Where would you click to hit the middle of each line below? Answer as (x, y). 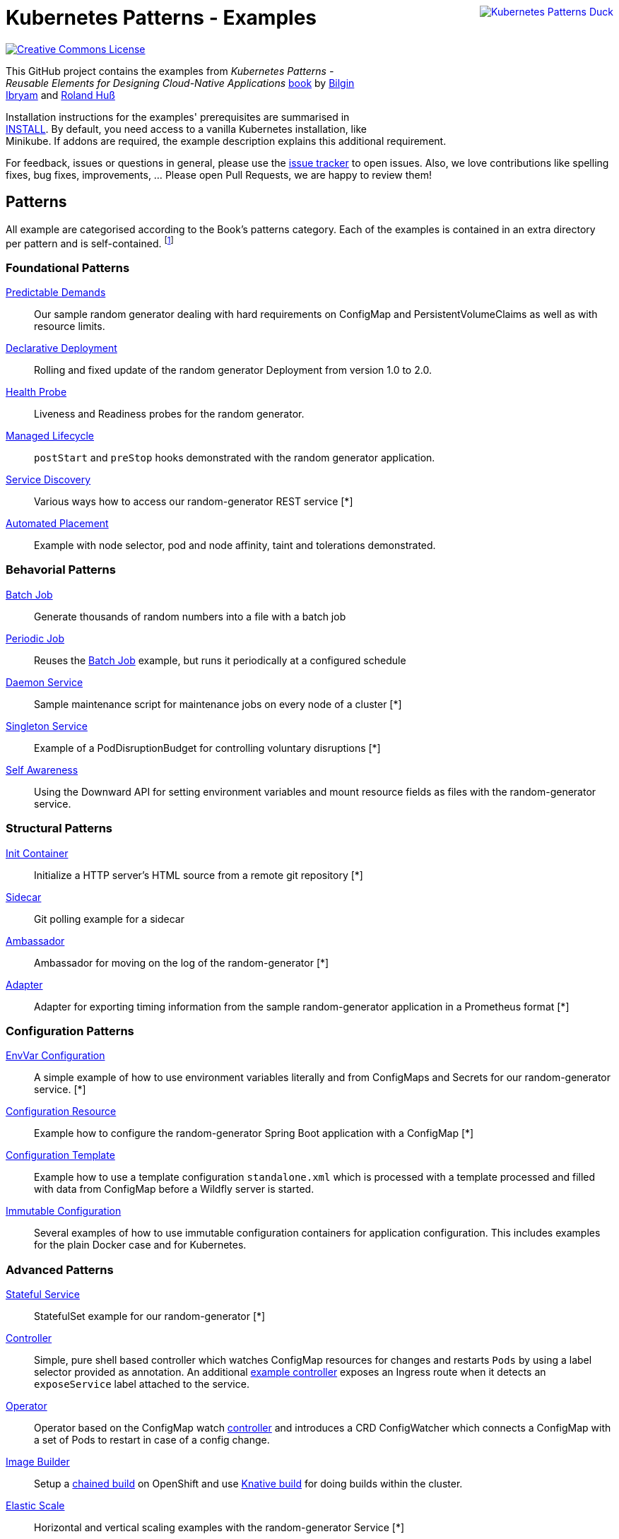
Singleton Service (47, 726)
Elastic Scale (35, 1505)
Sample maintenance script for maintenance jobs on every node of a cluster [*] (218, 704)
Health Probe (36, 392)
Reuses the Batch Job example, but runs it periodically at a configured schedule (220, 660)
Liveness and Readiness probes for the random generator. (169, 414)
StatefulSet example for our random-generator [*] (150, 1316)
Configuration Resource (61, 1111)
